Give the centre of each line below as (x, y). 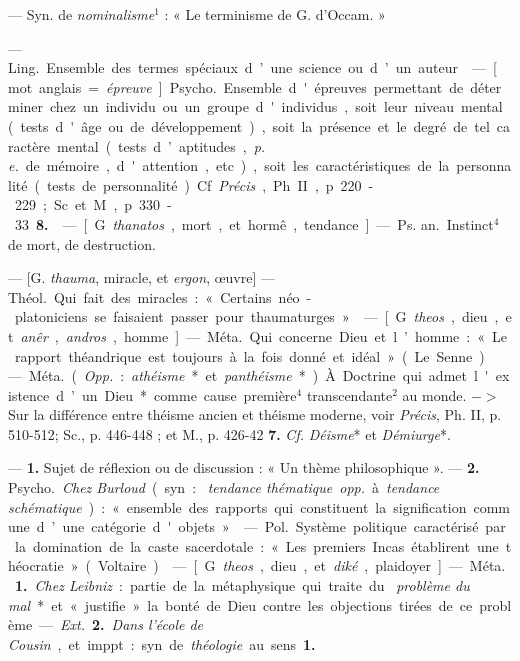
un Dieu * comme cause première (189, 394)
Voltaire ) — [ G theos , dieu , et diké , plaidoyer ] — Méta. (301, 565)
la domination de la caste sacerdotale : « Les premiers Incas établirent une (256, 545)
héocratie (36, 565)
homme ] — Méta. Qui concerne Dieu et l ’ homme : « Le (315, 335)
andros (85, 335)
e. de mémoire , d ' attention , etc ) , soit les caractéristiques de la (229, 165)
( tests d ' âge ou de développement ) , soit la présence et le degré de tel (249, 125)
